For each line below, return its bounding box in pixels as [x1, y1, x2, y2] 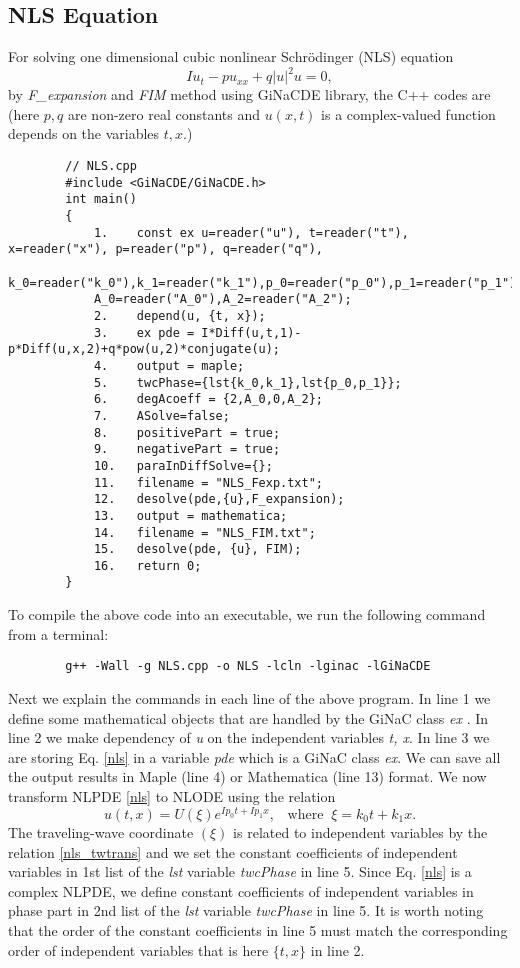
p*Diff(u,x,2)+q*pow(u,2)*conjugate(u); [8, 342, 281, 357]
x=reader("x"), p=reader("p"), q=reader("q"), [8, 242, 323, 257]
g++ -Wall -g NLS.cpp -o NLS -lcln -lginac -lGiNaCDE [65, 659, 431, 674]
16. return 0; [93, 558, 202, 573]
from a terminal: [8, 623, 109, 644]
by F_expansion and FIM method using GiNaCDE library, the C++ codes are [8, 84, 491, 105]
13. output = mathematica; [93, 508, 288, 523]
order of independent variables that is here [8, 939, 269, 960]
